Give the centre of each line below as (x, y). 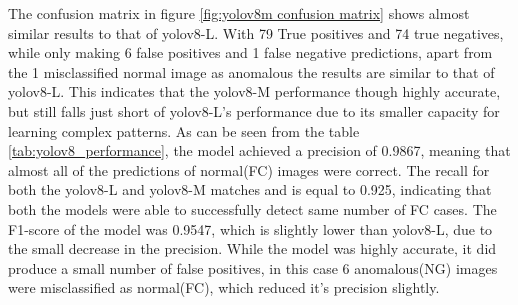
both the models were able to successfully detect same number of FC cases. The (252, 208)
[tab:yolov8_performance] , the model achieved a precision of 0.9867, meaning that (259, 150)
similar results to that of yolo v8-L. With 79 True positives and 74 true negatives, (256, 32)
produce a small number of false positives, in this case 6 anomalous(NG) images (253, 267)
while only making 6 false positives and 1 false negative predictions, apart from (250, 52)
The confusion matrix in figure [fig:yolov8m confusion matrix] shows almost (239, 13)
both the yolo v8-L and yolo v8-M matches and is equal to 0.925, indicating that (250, 189)
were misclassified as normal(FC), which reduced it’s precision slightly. (224, 287)
